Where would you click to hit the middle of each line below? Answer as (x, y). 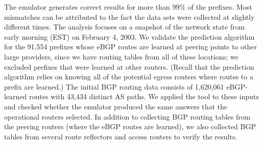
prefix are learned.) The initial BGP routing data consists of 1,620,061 (114, 86)
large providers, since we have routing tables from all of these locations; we (121, 56)
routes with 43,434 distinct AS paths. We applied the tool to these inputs (144, 96)
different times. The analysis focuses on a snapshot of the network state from (125, 27)
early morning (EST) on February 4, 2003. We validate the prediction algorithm (129, 36)
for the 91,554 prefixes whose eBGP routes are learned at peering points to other (130, 47)
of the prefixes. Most (220, 7)
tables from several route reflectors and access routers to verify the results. (121, 136)
